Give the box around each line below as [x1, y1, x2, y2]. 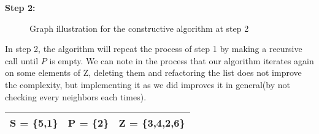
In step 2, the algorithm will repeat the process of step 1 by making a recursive [5, 42, 302, 55]
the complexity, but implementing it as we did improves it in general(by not [5, 78, 290, 91]
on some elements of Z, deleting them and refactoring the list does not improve [5, 66, 302, 79]
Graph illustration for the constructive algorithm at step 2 [29, 21, 249, 34]
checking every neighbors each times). [5, 90, 147, 103]
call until [5, 54, 39, 67]
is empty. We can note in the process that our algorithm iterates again [49, 54, 314, 67]
